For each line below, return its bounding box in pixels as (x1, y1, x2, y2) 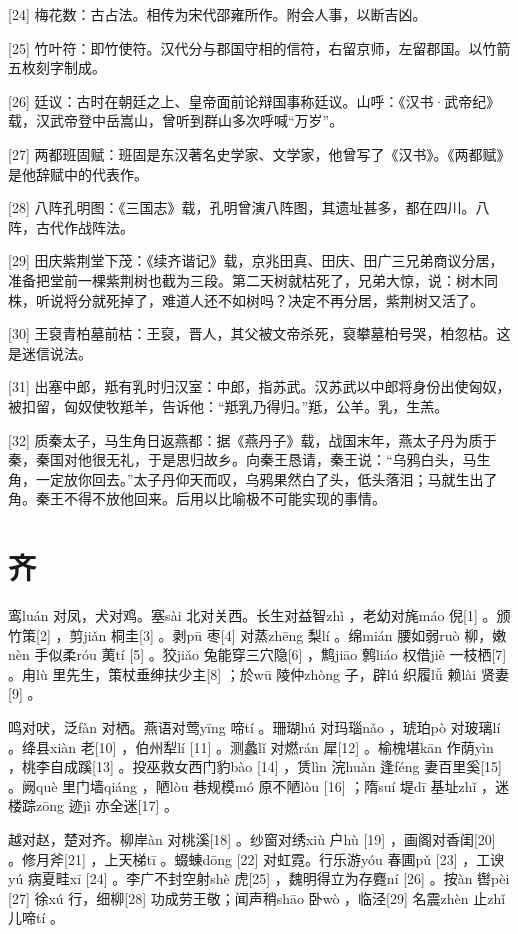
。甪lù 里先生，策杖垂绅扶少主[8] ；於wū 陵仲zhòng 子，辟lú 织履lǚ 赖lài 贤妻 (8, 663, 509, 684)
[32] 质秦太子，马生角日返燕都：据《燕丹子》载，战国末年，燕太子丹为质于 (8, 429, 497, 450)
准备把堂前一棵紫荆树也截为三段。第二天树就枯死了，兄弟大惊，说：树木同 (8, 269, 498, 290)
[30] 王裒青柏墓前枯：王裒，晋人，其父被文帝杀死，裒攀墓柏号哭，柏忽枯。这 (8, 323, 511, 344)
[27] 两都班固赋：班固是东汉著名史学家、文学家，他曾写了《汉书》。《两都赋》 (8, 143, 511, 164)
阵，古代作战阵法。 (8, 216, 134, 237)
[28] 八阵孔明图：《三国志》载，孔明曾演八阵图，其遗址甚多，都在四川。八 (8, 197, 490, 218)
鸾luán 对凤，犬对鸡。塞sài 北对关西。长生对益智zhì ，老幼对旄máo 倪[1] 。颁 (8, 605, 511, 625)
